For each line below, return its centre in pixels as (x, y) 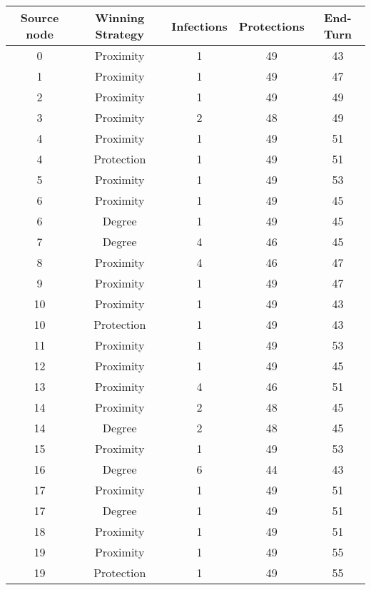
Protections (271, 26)
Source (40, 17)
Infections (199, 26)
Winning (120, 17)
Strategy (120, 34)
